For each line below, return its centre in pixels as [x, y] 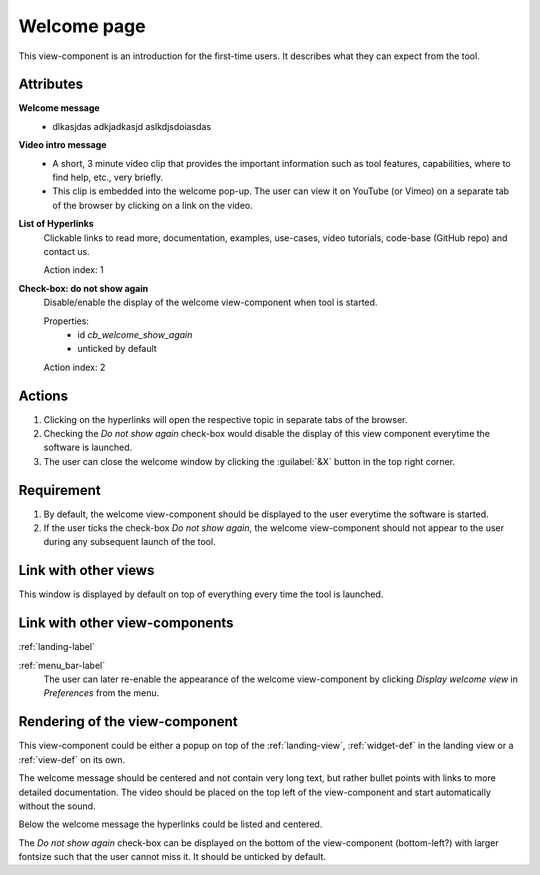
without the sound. [57, 806]
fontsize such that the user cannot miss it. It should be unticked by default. [172, 857]
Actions [43, 395]
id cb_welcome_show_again [135, 334]
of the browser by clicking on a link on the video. [153, 205]
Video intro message [62, 145]
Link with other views [86, 570]
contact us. [66, 251]
